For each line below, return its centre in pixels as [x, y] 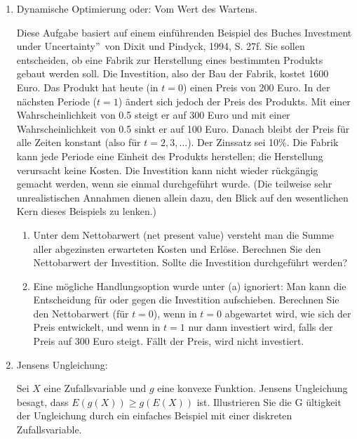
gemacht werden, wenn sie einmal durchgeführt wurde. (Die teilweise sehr [174, 184]
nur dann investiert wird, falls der [261, 327]
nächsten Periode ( [57, 101]
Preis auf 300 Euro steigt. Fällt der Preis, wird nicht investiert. [169, 341]
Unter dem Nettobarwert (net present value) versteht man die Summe [184, 234]
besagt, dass [42, 401]
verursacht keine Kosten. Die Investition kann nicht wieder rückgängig [167, 170]
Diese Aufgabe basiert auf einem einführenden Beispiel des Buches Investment [184, 32]
